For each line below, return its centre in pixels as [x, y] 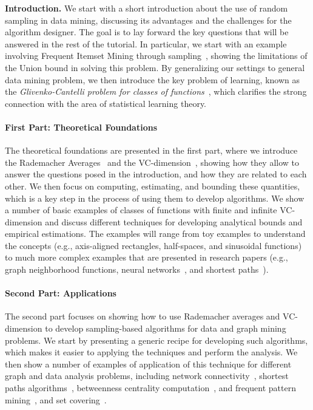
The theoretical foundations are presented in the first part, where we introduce [151, 150]
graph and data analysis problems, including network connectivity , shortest [147, 376]
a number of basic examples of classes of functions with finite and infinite [141, 210]
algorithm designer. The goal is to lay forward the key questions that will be [147, 32]
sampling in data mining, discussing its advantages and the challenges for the [148, 20]
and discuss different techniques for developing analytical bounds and [174, 221]
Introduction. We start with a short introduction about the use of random [146, 8]
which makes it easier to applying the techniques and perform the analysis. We [151, 352]
